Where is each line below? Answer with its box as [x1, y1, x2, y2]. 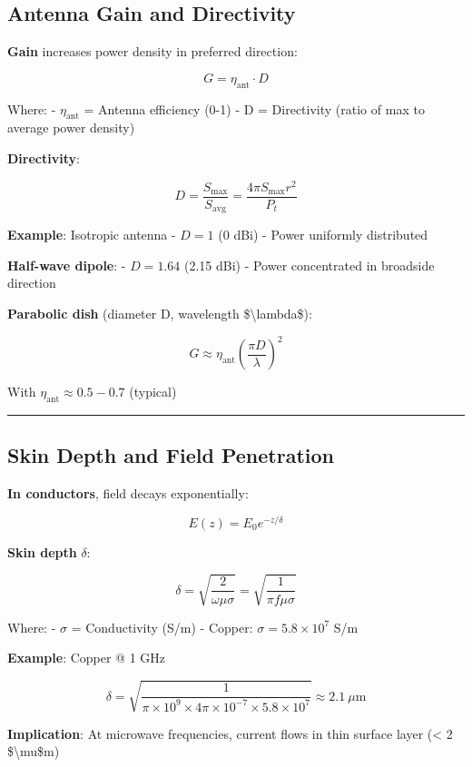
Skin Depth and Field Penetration [7, 441, 334, 469]
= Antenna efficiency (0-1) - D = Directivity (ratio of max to [84, 99, 425, 118]
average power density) [7, 118, 135, 137]
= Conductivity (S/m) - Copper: [71, 617, 253, 636]
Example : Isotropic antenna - [7, 225, 176, 244]
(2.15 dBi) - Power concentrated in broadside [183, 255, 435, 274]
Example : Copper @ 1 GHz [7, 648, 166, 667]
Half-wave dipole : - [7, 255, 126, 274]
